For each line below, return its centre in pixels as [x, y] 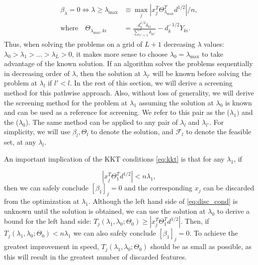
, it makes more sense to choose [120, 53]
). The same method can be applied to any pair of [102, 122]
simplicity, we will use [37, 132]
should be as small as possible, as [201, 246]
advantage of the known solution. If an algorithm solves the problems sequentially [129, 63]
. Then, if [195, 221]
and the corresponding [158, 188]
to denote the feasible [219, 132]
